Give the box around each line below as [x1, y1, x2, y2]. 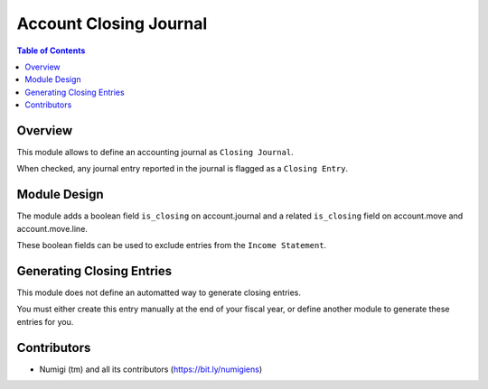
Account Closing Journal [16, 14, 208, 33]
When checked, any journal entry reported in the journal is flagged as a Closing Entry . [16, 163, 348, 174]
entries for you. [16, 316, 74, 327]
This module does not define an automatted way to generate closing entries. [16, 287, 302, 298]
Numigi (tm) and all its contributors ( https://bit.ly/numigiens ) [39, 364, 263, 375]
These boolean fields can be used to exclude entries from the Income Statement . [16, 240, 327, 251]
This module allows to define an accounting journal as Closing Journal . [16, 147, 294, 158]
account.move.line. [16, 223, 88, 234]
